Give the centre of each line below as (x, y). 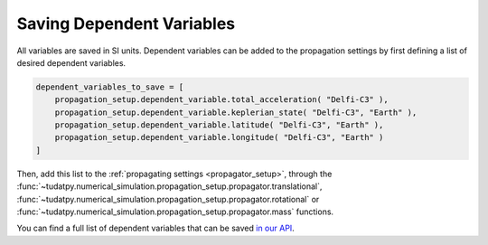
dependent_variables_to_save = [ (110, 87)
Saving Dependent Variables (126, 24)
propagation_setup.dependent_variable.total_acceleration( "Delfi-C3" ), (221, 100)
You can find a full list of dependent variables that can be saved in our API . (156, 228)
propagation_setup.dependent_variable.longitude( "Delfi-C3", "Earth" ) (219, 137)
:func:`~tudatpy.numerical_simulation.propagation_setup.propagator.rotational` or (168, 199)
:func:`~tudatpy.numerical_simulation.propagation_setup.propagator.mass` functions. (175, 212)
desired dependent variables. (71, 62)
